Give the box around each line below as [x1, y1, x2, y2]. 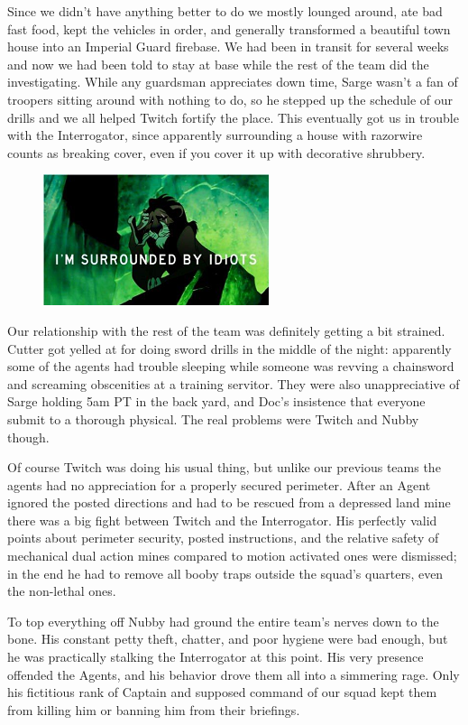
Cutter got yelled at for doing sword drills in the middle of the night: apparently [7, 339, 452, 358]
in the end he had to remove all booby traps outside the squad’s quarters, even [7, 563, 444, 582]
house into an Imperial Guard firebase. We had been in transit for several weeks [7, 37, 449, 56]
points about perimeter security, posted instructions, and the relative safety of [7, 528, 439, 547]
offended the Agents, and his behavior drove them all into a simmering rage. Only [7, 665, 460, 683]
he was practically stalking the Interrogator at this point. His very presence [7, 647, 424, 666]
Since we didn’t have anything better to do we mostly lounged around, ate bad [7, 2, 443, 20]
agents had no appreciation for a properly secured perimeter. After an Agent [7, 475, 431, 494]
